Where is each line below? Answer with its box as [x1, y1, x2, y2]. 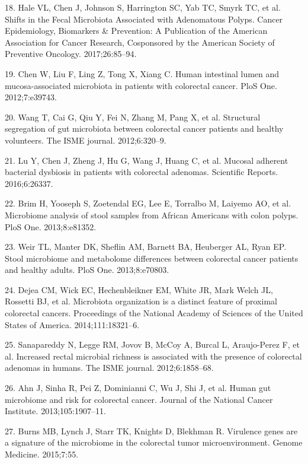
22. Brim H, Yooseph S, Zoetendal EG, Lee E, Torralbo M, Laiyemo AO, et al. [5, 197, 291, 209]
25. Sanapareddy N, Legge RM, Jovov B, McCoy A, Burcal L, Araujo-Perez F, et [5, 338, 300, 351]
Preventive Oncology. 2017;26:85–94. [5, 47, 137, 60]
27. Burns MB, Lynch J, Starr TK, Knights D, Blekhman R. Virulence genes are [5, 424, 298, 437]
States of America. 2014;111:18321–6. [5, 318, 140, 330]
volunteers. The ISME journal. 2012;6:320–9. [5, 134, 166, 146]
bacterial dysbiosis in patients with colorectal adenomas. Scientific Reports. [5, 166, 278, 178]
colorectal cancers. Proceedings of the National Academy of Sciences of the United [5, 307, 303, 319]
